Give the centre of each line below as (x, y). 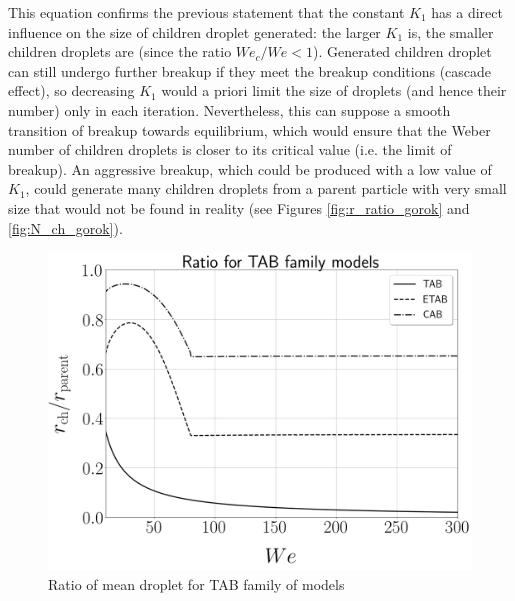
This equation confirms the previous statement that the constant (206, 12)
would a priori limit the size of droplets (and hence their (334, 90)
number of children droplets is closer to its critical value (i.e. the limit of (230, 149)
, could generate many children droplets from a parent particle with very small (266, 188)
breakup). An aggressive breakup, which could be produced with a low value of (250, 168)
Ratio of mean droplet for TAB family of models (196, 583)
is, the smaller (450, 31)
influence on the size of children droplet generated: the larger (194, 31)
